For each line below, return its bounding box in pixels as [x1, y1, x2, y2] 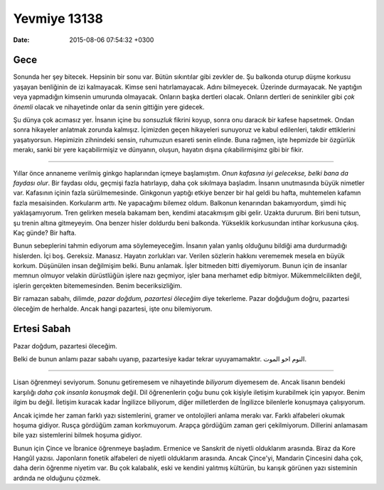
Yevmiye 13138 [13, 11, 103, 26]
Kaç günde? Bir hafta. [13, 228, 77, 237]
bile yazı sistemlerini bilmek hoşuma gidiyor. [13, 431, 142, 440]
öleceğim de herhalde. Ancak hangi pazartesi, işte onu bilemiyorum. [13, 304, 213, 313]
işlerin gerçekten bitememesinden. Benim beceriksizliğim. [13, 281, 183, 289]
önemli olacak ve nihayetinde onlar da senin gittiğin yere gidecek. [13, 102, 206, 111]
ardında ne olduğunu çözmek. [13, 474, 101, 482]
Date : [13, 36, 30, 44]
